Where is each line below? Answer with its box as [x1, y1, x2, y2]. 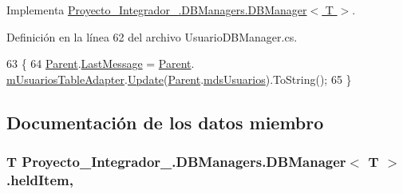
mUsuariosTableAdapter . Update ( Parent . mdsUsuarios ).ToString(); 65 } [6, 70, 352, 87]
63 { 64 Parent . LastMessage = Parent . [6, 55, 195, 72]
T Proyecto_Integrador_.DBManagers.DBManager [6, 152, 346, 172]
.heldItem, [6, 170, 73, 189]
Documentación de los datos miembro [6, 109, 324, 134]
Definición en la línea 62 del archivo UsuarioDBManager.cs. [6, 28, 298, 45]
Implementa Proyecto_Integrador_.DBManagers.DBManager [6, 2, 307, 18]
